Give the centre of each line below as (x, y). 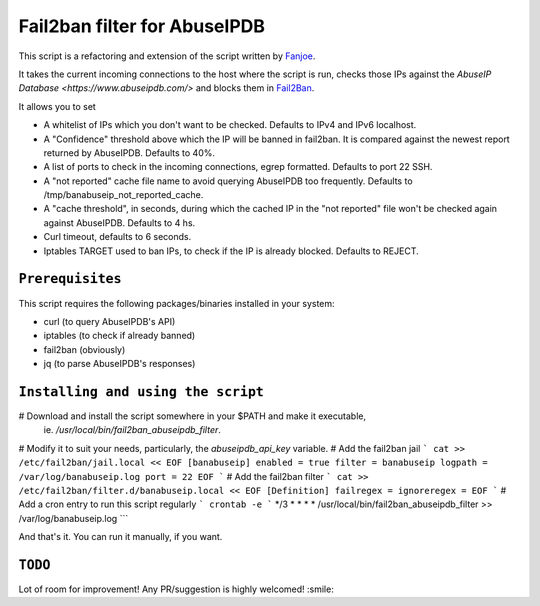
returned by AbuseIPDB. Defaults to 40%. (129, 152)
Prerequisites (70, 279)
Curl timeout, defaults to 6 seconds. (117, 237)
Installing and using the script (141, 391)
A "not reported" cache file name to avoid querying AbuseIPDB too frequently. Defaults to (228, 181)
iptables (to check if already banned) (119, 336)
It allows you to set (57, 106)
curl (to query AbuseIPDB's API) (109, 321)
